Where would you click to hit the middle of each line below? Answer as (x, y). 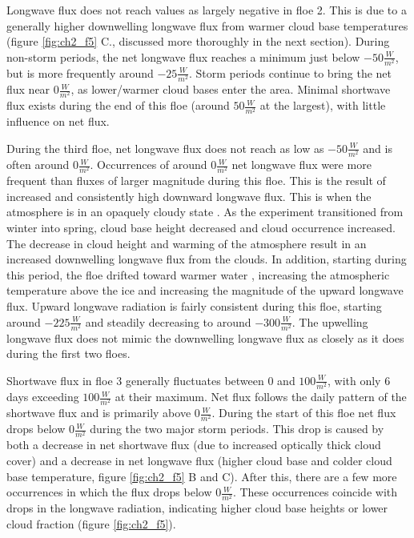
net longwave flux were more (301, 165)
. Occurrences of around (149, 165)
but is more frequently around (80, 72)
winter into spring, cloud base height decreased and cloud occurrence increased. (201, 227)
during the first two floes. (68, 353)
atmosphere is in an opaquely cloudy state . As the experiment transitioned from (205, 212)
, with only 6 (359, 380)
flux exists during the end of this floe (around (118, 105)
